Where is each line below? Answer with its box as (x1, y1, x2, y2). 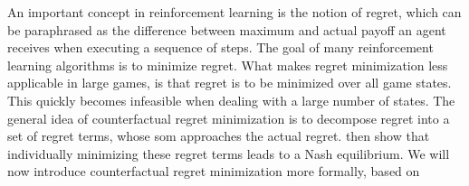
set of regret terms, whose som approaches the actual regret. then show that (7, 126, 430, 145)
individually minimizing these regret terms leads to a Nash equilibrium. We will (7, 144, 450, 163)
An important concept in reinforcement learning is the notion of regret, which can (7, 3, 462, 21)
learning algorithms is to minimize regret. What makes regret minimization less (7, 55, 448, 74)
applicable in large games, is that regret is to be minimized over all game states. (7, 73, 452, 92)
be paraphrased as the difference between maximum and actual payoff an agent (7, 20, 446, 39)
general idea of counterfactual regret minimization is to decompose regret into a (7, 108, 450, 127)
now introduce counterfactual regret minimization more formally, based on (7, 162, 420, 181)
